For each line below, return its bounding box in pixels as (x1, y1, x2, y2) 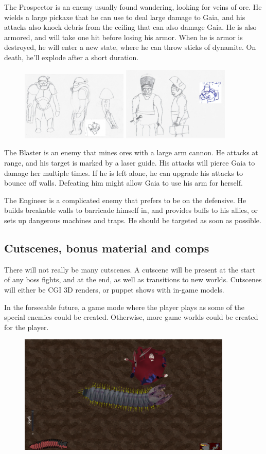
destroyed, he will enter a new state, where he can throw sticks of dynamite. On (4, 42, 256, 52)
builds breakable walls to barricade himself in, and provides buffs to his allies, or (4, 205, 258, 215)
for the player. (4, 321, 49, 332)
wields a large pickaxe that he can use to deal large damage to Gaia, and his (4, 11, 245, 22)
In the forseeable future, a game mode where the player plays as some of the (4, 301, 245, 312)
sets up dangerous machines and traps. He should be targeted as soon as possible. (4, 215, 261, 226)
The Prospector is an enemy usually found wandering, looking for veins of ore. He (4, 2, 262, 12)
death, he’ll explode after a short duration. (4, 51, 139, 62)
